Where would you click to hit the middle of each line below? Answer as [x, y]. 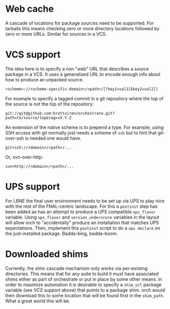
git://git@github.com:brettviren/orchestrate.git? [60, 113]
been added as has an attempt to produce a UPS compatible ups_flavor [81, 212]
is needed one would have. [53, 138]
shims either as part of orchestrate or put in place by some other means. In [84, 279]
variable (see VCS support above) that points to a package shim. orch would [85, 290]
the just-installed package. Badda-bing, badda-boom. [62, 233]
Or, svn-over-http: [24, 157]
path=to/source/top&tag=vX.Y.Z [38, 118]
